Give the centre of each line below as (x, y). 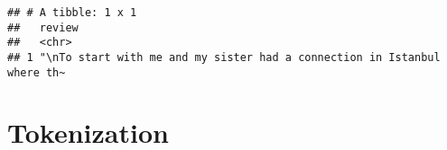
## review (43, 27)
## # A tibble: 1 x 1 (72, 13)
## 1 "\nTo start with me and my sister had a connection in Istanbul (224, 57)
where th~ (37, 72)
